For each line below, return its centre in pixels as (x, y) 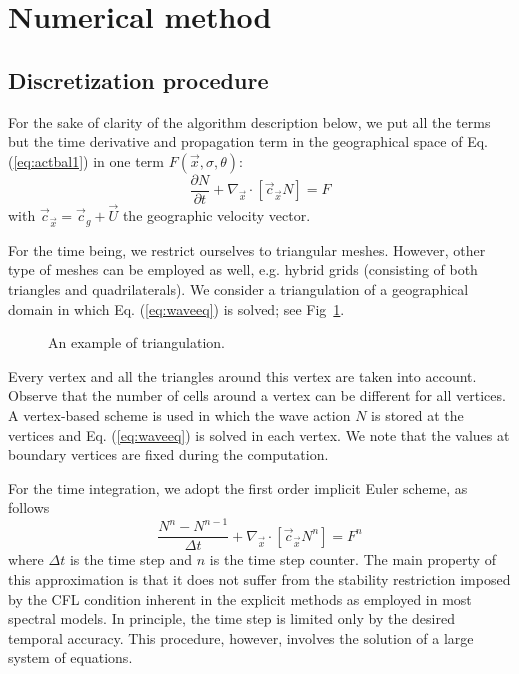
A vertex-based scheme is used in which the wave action (179, 414)
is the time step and (131, 559)
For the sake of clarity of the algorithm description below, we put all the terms (249, 121)
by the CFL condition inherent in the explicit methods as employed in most (240, 598)
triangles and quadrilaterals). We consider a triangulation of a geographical (238, 288)
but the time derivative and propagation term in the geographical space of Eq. (248, 141)
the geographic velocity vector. (216, 215)
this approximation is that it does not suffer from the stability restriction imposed (259, 579)
